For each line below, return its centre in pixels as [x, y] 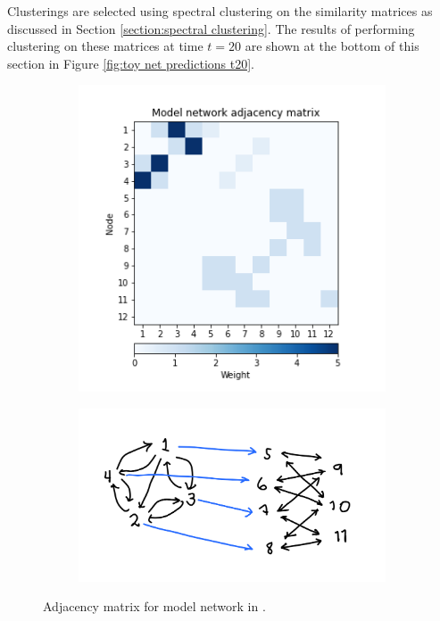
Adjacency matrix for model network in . [154, 606]
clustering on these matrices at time [105, 46]
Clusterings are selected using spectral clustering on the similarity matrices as [220, 11]
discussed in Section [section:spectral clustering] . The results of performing [211, 28]
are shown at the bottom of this [332, 46]
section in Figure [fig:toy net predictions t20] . [131, 63]
